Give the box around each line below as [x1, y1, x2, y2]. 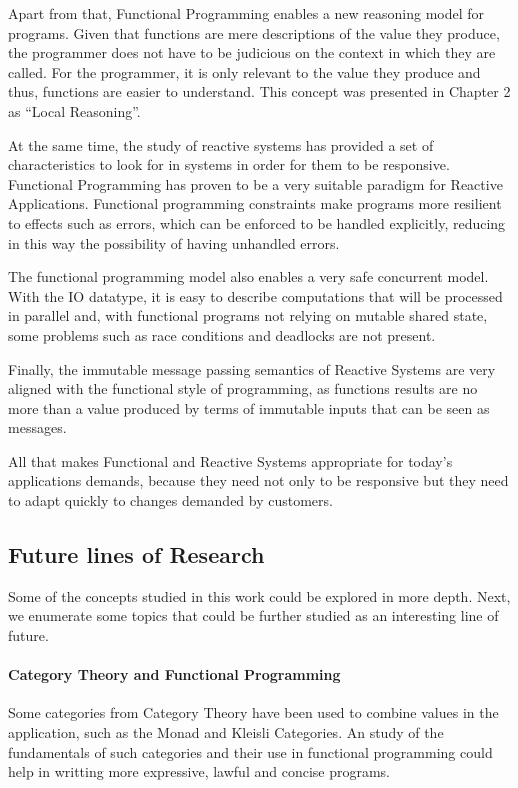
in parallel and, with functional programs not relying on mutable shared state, [8, 305, 488, 326]
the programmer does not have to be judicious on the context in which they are [8, 42, 496, 63]
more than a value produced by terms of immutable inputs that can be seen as [8, 397, 490, 418]
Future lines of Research [8, 539, 265, 570]
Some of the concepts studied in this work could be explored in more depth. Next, [8, 585, 511, 606]
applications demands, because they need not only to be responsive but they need [8, 470, 509, 491]
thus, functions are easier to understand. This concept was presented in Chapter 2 [8, 81, 511, 102]
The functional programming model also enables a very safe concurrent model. [8, 266, 489, 287]
